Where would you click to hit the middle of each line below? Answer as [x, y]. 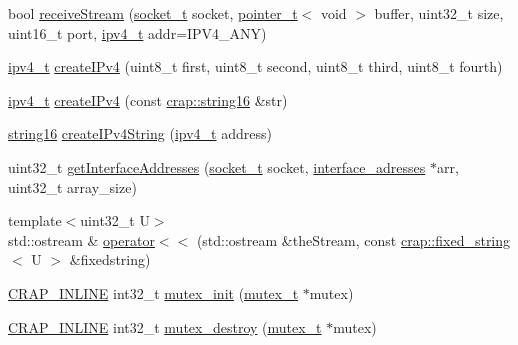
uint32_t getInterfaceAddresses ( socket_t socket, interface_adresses [217, 166]
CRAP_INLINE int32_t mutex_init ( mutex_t [153, 292]
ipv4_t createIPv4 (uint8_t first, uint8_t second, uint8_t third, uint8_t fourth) [255, 66]
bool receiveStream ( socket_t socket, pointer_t [153, 13]
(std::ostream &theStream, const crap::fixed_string [353, 239]
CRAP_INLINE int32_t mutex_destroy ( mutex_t [165, 326]
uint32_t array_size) [72, 186]
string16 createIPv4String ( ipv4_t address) [140, 133]
